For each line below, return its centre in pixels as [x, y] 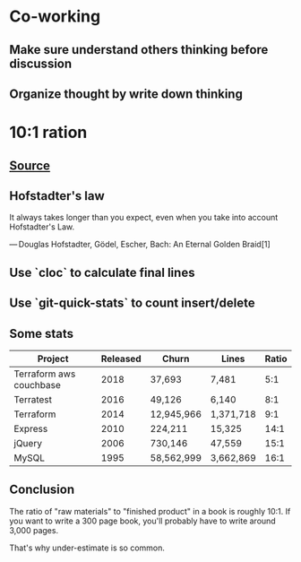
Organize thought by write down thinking [126, 94]
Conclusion [42, 490]
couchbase [37, 385]
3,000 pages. [34, 530]
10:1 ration [48, 133]
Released [121, 359]
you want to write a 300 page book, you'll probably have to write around [142, 521]
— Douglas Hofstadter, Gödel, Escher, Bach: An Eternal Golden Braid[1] [140, 245]
